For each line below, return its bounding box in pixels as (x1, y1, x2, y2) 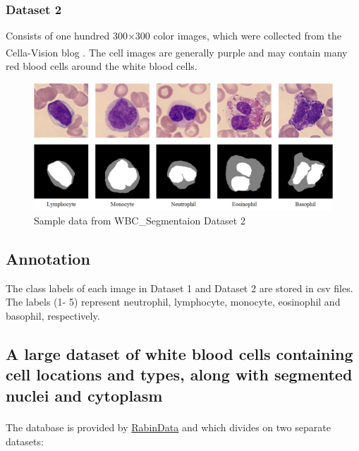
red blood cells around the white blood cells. (6, 59, 197, 73)
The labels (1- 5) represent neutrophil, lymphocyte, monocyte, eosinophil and (6, 294, 341, 309)
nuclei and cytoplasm (6, 384, 163, 406)
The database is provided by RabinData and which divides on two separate (6, 420, 331, 434)
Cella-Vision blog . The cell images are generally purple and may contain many (6, 44, 348, 59)
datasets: (6, 433, 44, 448)
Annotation (6, 247, 90, 269)
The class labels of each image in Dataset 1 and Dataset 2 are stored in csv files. (6, 280, 353, 295)
